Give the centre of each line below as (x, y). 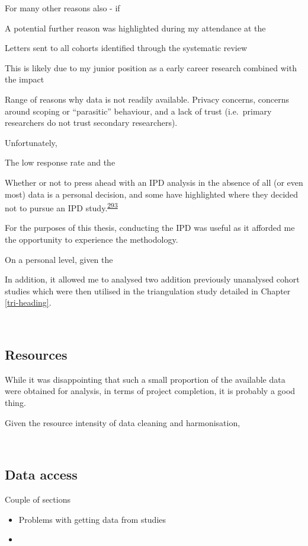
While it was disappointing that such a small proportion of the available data (145, 379)
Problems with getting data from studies (92, 519)
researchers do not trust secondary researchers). (91, 123)
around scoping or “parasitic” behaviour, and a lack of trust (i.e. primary (138, 111)
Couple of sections (38, 499)
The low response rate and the (60, 162)
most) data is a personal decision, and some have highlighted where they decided (152, 194)
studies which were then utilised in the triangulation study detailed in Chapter (148, 291)
